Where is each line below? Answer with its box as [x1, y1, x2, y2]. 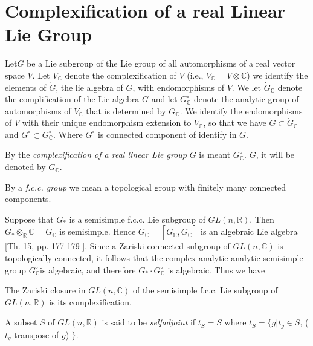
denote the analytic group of [194, 93, 299, 105]
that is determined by [86, 104, 166, 117]
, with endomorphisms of [132, 80, 224, 93]
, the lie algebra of [56, 80, 123, 93]
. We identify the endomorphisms [179, 104, 303, 117]
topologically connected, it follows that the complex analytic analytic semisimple [5, 252, 303, 264]
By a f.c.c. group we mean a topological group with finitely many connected [5, 180, 286, 193]
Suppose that [5, 212, 54, 225]
